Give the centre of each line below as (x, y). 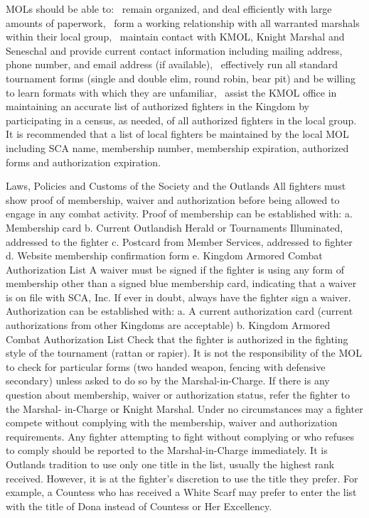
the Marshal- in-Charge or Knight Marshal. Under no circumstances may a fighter (184, 408)
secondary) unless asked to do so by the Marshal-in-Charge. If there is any (168, 381)
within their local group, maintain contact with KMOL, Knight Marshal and (175, 37)
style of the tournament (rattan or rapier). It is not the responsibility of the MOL (184, 353)
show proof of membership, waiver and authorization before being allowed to (173, 199)
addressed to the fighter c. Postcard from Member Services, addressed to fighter (179, 241)
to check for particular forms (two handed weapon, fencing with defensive (166, 366)
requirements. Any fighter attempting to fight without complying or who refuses (180, 436)
